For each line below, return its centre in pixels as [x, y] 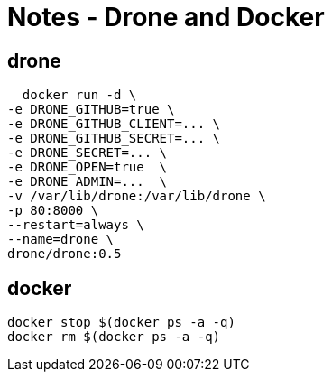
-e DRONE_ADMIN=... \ [88, 182]
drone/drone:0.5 [65, 254]
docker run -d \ [79, 95]
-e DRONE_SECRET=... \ [88, 153]
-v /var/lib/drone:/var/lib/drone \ [137, 196]
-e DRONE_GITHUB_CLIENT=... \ [114, 124]
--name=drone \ [61, 240]
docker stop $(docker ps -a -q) [121, 323]
